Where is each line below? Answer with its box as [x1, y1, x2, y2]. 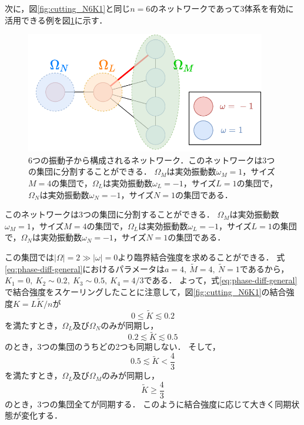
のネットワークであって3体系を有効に [150, 2, 294, 14]
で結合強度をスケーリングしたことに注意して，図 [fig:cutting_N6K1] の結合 [5, 285, 286, 297]
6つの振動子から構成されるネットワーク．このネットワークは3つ [28, 153, 275, 166]
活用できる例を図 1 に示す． [5, 14, 108, 26]
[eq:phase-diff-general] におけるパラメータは [5, 262, 165, 275]
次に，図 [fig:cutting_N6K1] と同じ [5, 2, 131, 14]
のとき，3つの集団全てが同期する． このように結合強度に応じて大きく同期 [5, 397, 292, 410]
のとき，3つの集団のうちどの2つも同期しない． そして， [5, 340, 221, 353]
